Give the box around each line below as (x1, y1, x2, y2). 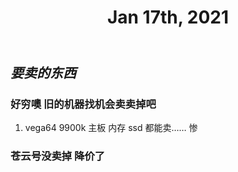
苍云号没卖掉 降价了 (10, 149, 106, 163)
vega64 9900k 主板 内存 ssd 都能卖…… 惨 (24, 122, 198, 134)
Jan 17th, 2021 (106, 6, 230, 29)
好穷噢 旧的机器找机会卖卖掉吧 (10, 97, 157, 111)
